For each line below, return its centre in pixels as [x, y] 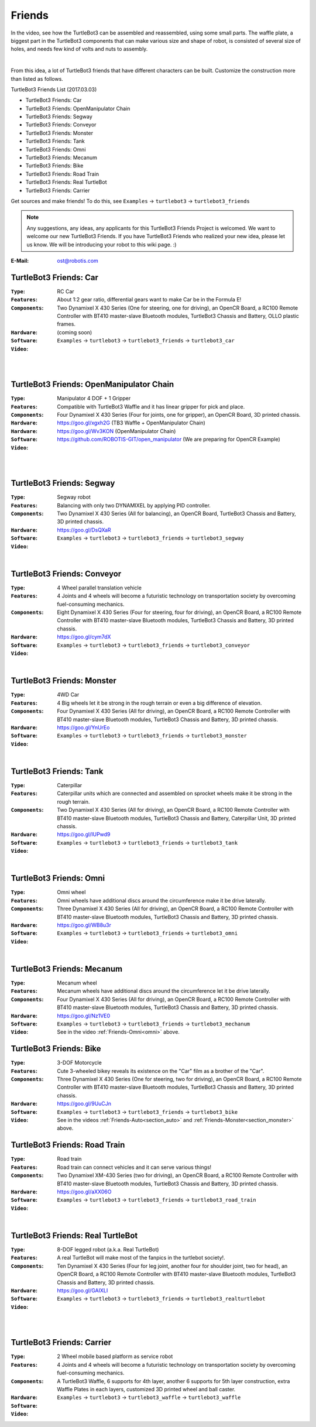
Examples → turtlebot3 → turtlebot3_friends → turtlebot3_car [146, 341]
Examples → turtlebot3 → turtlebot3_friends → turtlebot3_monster [152, 736]
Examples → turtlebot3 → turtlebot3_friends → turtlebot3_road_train [157, 1200]
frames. [66, 324]
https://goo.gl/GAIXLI [83, 1290]
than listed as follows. [37, 78]
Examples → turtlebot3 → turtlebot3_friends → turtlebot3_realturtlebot [161, 1299]
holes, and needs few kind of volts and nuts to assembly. [79, 49]
